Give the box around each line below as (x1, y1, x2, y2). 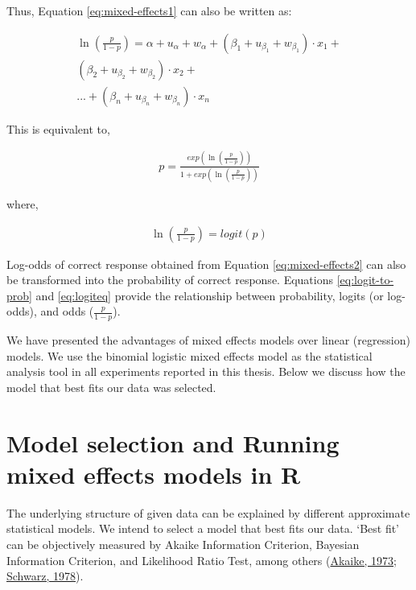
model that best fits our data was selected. (6, 378, 216, 395)
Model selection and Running (6, 426, 340, 459)
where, (6, 195, 39, 212)
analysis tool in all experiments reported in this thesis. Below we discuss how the (6, 363, 406, 380)
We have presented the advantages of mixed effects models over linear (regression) (6, 332, 410, 349)
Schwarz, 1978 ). (6, 567, 84, 584)
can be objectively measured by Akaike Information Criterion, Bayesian (6, 536, 360, 553)
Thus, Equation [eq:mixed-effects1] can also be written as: (6, 2, 292, 19)
